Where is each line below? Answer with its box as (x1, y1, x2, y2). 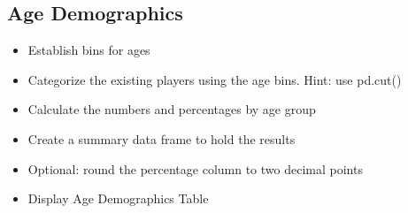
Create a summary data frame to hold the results (27, 129, 296, 148)
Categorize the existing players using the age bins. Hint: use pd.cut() (27, 70, 402, 88)
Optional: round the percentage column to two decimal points (27, 159, 363, 178)
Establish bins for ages (27, 41, 150, 59)
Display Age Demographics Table (27, 189, 209, 208)
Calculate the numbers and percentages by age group (27, 100, 316, 118)
